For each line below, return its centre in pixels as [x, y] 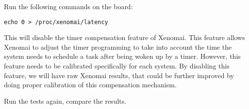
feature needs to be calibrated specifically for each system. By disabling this [117, 66]
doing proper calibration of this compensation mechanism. [90, 85]
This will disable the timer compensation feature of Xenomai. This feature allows [124, 37]
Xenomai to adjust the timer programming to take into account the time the [118, 47]
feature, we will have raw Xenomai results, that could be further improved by [119, 75]
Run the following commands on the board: [68, 6]
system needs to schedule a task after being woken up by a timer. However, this [122, 56]
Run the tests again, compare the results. [65, 101]
